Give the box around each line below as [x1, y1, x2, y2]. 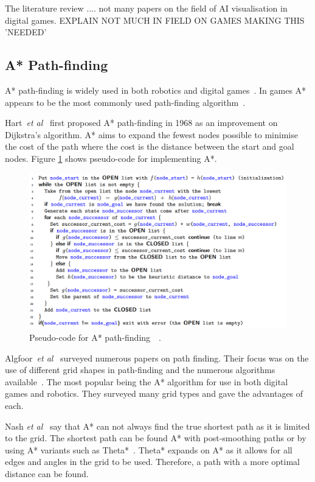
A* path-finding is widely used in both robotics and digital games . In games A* [5, 83, 306, 96]
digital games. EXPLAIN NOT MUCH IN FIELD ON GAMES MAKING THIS [5, 13, 305, 26]
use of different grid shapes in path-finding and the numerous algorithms [5, 363, 275, 376]
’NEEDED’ [5, 26, 47, 38]
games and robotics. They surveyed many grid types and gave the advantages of [5, 387, 303, 400]
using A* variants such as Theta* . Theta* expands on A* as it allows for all [5, 443, 292, 456]
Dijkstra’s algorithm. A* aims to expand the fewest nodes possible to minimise [5, 128, 298, 141]
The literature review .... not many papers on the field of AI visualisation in [5, 2, 288, 14]
